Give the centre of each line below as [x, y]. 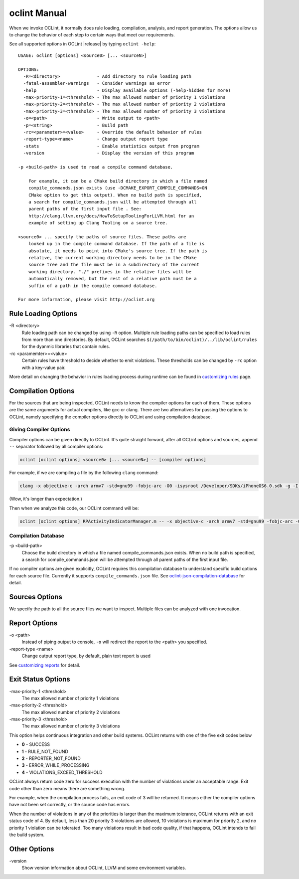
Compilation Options [42, 391]
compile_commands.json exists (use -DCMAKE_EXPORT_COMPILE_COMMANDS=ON [118, 188]
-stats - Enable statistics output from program [111, 146]
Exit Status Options [40, 679]
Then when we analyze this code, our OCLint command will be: [74, 508]
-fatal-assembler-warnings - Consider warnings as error [97, 83]
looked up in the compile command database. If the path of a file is [116, 244]
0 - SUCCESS [36, 744]
